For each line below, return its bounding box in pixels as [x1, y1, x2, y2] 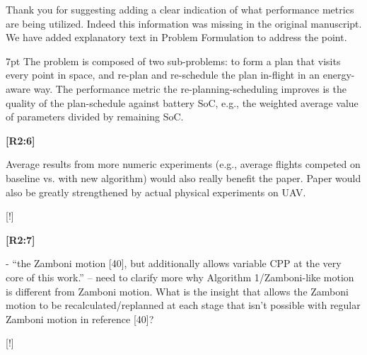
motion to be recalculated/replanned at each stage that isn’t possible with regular [6, 298, 361, 312]
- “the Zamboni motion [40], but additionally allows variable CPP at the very [6, 256, 342, 271]
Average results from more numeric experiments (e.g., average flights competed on [6, 157, 361, 171]
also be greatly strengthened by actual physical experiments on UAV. [6, 184, 306, 199]
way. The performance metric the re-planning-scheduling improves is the [33, 81, 346, 96]
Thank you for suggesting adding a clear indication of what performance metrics [6, 2, 354, 16]
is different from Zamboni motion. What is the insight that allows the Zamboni [6, 283, 349, 298]
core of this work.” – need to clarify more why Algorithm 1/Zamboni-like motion [6, 269, 354, 284]
